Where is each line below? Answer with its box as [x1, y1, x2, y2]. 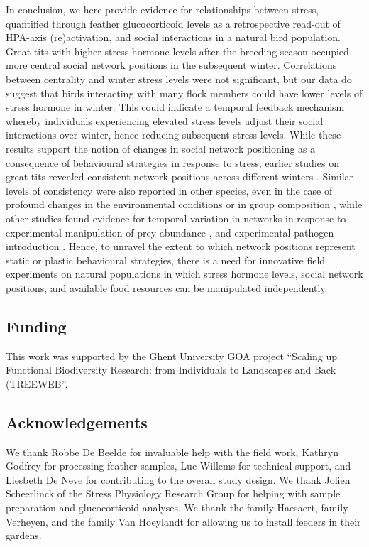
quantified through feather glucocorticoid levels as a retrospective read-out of [6, 16, 341, 31]
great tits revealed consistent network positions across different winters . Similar [6, 169, 354, 184]
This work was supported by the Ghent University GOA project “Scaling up [6, 348, 337, 363]
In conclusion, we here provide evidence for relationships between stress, [6, 2, 319, 16]
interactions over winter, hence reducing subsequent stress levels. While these [6, 127, 341, 142]
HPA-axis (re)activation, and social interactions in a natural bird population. [6, 30, 341, 45]
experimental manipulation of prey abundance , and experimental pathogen [6, 224, 334, 239]
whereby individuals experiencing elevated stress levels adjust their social [6, 113, 324, 128]
